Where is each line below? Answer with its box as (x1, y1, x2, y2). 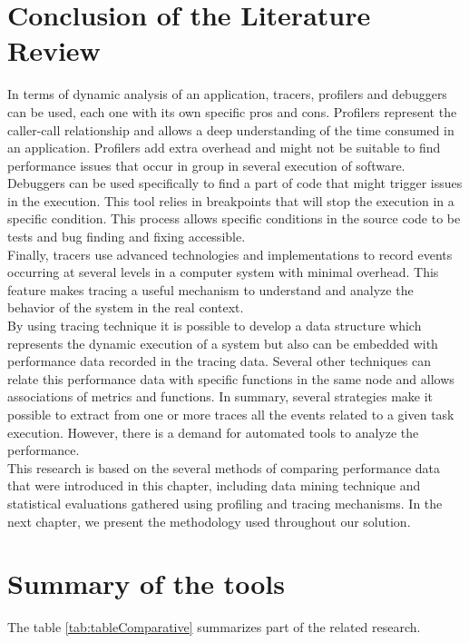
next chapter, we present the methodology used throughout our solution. (7, 511, 411, 530)
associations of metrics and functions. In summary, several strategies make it (7, 387, 434, 406)
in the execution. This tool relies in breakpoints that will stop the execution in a (7, 191, 454, 210)
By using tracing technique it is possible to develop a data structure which (7, 316, 422, 335)
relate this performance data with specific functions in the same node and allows (7, 369, 454, 388)
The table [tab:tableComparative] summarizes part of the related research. (7, 618, 421, 637)
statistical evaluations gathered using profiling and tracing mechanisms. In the (7, 493, 443, 512)
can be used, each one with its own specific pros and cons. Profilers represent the (7, 102, 457, 121)
